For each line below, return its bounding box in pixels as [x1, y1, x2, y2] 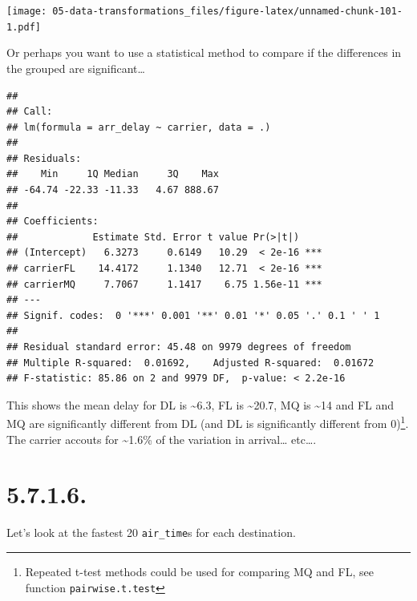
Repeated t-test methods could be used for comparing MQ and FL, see [25, 563, 374, 579]
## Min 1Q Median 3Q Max [6, 168, 219, 180]
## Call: [6, 106, 53, 118]
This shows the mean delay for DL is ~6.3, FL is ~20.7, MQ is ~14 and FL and [6, 396, 395, 413]
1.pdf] [6, 21, 41, 33]
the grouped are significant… [6, 59, 145, 76]
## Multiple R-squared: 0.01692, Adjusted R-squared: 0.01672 [6, 357, 374, 369]
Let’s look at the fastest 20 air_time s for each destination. [6, 524, 296, 541]
